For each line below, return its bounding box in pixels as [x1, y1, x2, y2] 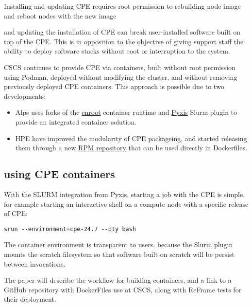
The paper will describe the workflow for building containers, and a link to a [4, 275, 232, 285]
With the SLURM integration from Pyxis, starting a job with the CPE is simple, [4, 189, 245, 199]
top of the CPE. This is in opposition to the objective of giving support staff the [4, 36, 244, 46]
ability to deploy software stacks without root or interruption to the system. [4, 46, 230, 56]
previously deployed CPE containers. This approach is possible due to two [4, 81, 224, 91]
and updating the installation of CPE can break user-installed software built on [4, 27, 240, 37]
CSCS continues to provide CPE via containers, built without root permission [4, 62, 235, 72]
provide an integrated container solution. [15, 116, 136, 126]
